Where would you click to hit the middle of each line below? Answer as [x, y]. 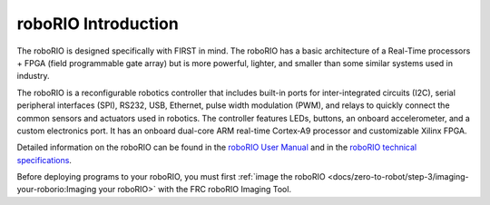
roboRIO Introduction [98, 24]
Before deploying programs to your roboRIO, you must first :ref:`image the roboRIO [171, 177]
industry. [33, 76]
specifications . [44, 160]
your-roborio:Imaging [57, 190]
